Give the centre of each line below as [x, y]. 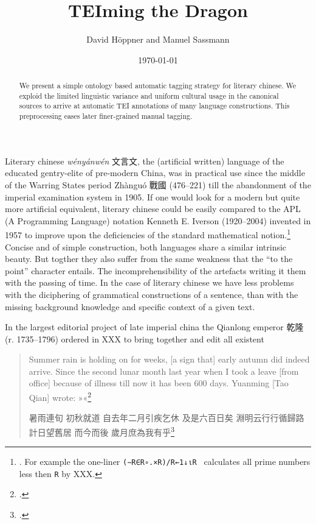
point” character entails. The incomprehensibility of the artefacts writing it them [156, 270]
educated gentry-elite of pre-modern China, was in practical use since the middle [155, 173]
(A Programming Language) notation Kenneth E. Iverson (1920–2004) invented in [158, 220]
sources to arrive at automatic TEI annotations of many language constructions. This [154, 106]
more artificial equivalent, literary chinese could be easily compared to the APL [153, 209]
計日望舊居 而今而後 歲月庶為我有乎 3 [101, 431]
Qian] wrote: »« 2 [60, 396]
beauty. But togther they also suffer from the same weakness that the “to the [149, 259]
